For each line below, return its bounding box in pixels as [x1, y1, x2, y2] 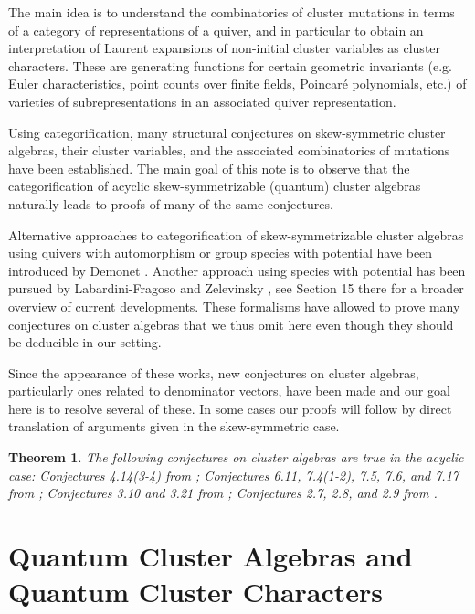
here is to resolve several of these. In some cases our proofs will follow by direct [8, 398, 452, 418]
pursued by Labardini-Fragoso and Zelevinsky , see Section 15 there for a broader [8, 279, 464, 298]
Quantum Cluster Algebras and [8, 537, 413, 575]
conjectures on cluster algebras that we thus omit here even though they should [8, 314, 454, 333]
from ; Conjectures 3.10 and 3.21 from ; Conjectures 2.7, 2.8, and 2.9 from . [8, 483, 438, 503]
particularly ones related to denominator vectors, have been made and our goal [8, 381, 450, 400]
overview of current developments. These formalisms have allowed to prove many [8, 296, 460, 315]
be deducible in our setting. [8, 333, 162, 352]
